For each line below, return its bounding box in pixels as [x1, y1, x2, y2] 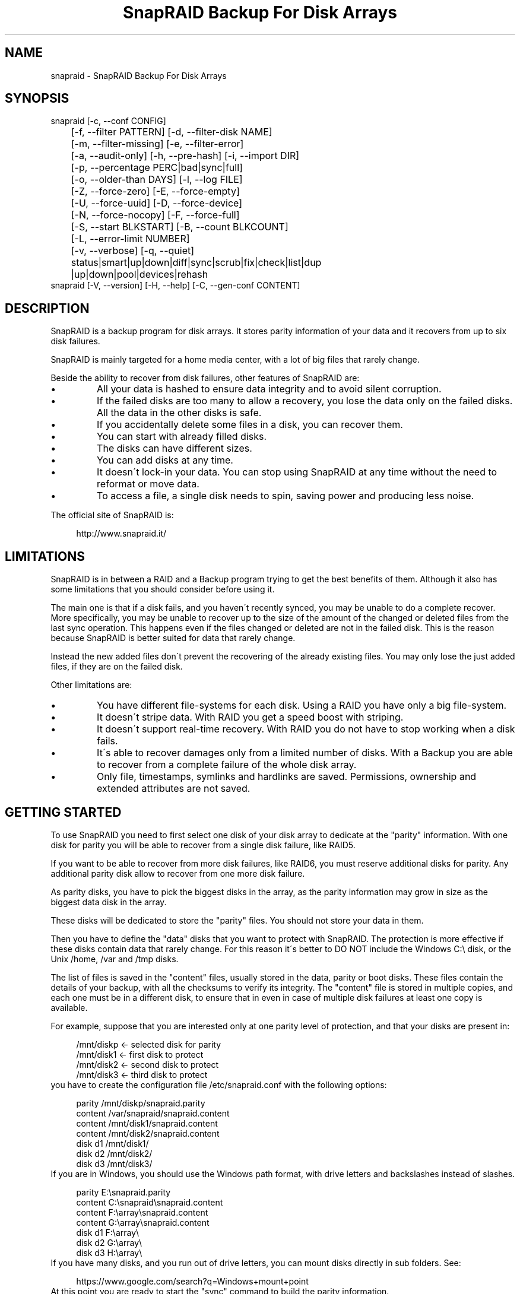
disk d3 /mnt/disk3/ [76, 1158, 153, 1169]
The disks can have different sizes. [97, 442, 252, 455]
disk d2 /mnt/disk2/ [76, 1148, 153, 1159]
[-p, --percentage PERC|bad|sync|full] [71, 161, 243, 174]
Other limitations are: [50, 680, 132, 690]
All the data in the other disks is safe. [97, 407, 262, 419]
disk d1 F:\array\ [76, 1227, 139, 1238]
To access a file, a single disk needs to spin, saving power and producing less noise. [97, 490, 474, 502]
